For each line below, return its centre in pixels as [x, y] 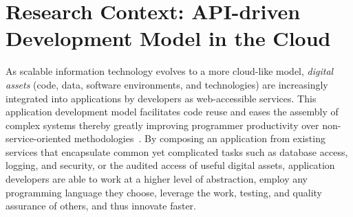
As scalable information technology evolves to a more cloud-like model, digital [170, 71]
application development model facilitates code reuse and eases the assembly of [172, 112]
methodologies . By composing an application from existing [200, 138]
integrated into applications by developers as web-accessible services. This [161, 98]
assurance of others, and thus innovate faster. [101, 206]
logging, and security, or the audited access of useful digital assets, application [170, 165]
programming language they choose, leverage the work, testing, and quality [164, 192]
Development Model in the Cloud [168, 38]
